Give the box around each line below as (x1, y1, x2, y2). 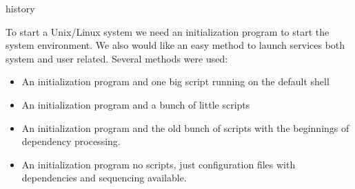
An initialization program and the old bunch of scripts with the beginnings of (21, 120, 349, 135)
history (6, 1, 35, 15)
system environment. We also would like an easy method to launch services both (6, 38, 345, 52)
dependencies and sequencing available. (21, 170, 187, 185)
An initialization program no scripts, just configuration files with (21, 157, 296, 171)
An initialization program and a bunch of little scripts (21, 97, 250, 111)
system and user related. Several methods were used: (6, 51, 228, 65)
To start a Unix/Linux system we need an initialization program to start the (6, 24, 329, 38)
